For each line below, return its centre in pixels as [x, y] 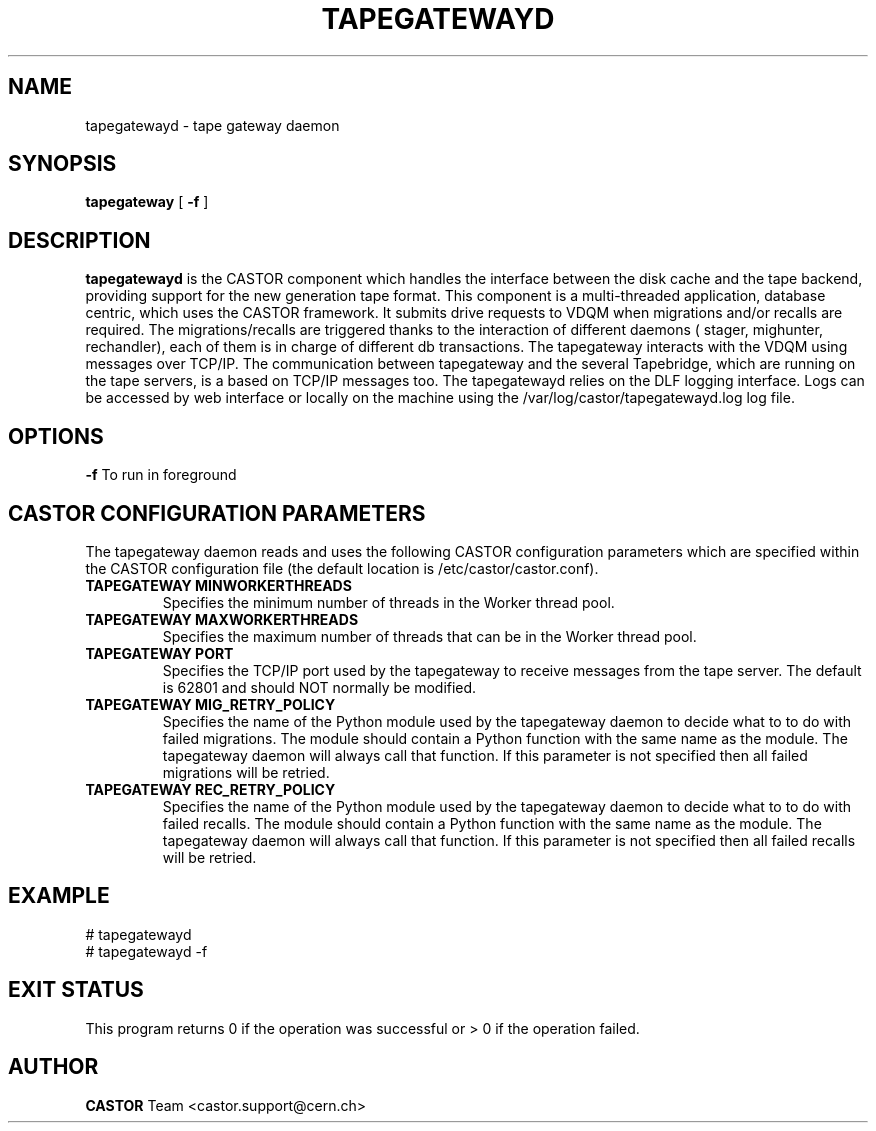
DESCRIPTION [79, 240]
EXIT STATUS [76, 990]
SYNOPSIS [62, 164]
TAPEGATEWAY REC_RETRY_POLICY [210, 789]
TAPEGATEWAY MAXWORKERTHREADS [222, 619]
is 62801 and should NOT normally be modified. [319, 687]
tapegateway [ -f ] [147, 202]
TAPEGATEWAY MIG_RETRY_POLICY [210, 704]
